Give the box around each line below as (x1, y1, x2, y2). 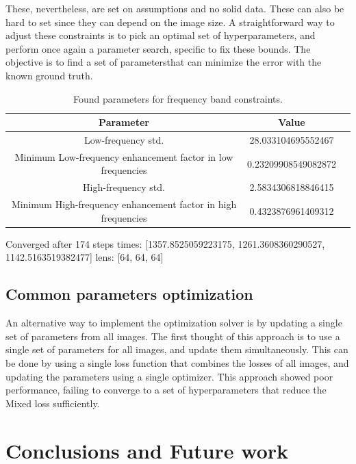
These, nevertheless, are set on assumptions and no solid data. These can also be (5, 1, 344, 15)
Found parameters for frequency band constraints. (73, 91, 283, 105)
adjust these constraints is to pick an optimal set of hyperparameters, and (5, 28, 316, 42)
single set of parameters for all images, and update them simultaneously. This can (5, 342, 348, 357)
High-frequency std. (83, 180, 165, 194)
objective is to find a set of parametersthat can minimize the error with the (5, 55, 322, 69)
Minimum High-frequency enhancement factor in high (11, 197, 237, 211)
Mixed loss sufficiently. (5, 396, 100, 410)
